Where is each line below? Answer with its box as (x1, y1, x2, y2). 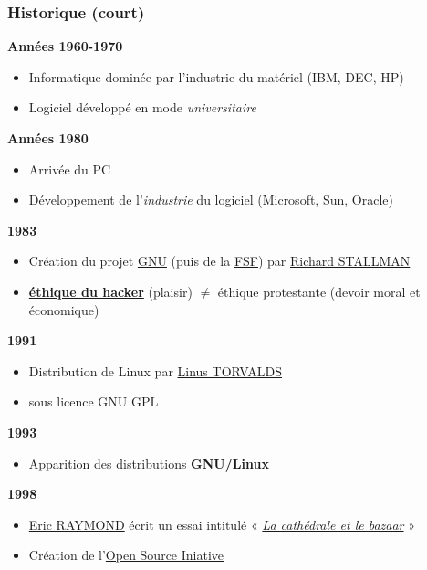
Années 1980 (7, 129, 89, 147)
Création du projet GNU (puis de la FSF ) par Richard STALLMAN (28, 251, 411, 270)
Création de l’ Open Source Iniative (28, 545, 224, 565)
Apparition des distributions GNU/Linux (28, 453, 269, 472)
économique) (28, 300, 99, 319)
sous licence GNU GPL (28, 392, 159, 411)
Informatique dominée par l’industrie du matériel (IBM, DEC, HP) (28, 67, 404, 86)
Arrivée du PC (28, 159, 111, 178)
